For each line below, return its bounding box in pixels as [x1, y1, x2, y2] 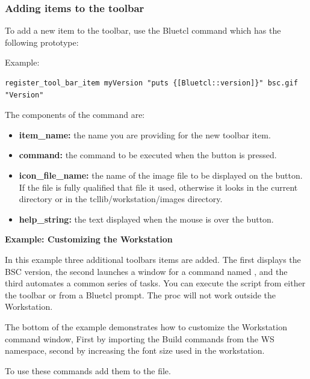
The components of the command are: [5, 108, 145, 121]
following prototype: [5, 35, 79, 48]
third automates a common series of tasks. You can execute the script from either [5, 277, 306, 289]
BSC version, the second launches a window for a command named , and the [5, 265, 288, 277]
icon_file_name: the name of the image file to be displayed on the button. [19, 168, 303, 181]
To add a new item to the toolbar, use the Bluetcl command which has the [5, 24, 281, 37]
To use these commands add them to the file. [5, 364, 171, 377]
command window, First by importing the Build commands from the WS [5, 332, 274, 345]
